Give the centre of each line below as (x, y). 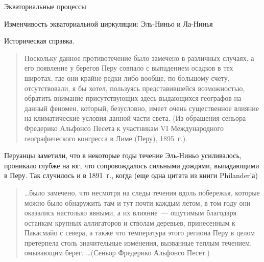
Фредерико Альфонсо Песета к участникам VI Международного (124, 128)
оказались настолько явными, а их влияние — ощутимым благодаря (130, 213)
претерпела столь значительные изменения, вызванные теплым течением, (138, 242)
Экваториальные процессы (45, 6)
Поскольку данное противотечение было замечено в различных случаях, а (139, 58)
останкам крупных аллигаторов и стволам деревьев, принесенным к (130, 222)
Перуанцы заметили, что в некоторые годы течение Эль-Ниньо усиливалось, (123, 155)
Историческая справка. (39, 41)
